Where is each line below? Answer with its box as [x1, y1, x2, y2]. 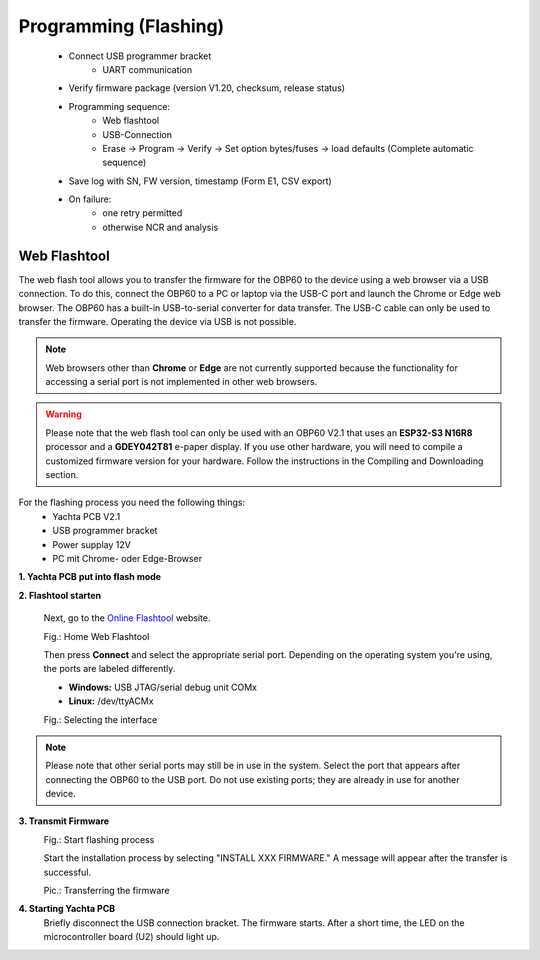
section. [45, 469, 79, 481]
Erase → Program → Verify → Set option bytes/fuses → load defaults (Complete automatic [102, 142, 474, 154]
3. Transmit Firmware [18, 815, 110, 827]
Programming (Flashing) [18, 15, 225, 37]
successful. [43, 866, 92, 878]
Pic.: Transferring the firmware [43, 885, 170, 897]
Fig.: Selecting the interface [43, 713, 158, 725]
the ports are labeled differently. [43, 663, 176, 675]
